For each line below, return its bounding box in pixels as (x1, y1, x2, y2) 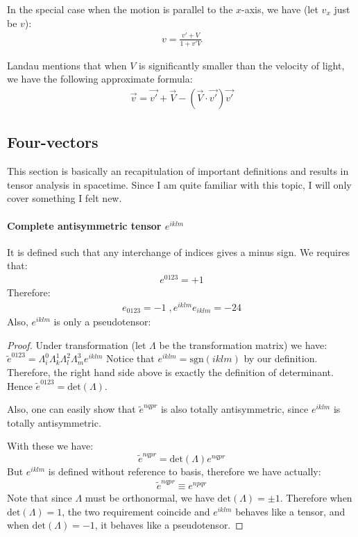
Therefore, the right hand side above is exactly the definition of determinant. (7, 365, 334, 380)
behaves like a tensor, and (235, 504, 346, 518)
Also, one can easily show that (7, 402, 136, 416)
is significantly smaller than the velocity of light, (139, 58, 345, 72)
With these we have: (7, 438, 94, 453)
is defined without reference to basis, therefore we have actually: (48, 463, 321, 478)
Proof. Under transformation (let (7, 337, 146, 352)
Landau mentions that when (7, 58, 127, 72)
